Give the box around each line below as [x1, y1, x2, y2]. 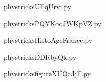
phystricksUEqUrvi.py [4, 1, 72, 11]
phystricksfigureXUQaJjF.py [4, 68, 91, 79]
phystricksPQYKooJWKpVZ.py [4, 18, 102, 28]
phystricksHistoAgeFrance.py [4, 35, 93, 45]
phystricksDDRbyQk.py [4, 51, 77, 62]
